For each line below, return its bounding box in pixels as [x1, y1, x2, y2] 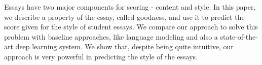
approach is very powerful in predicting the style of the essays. [4, 51, 198, 61]
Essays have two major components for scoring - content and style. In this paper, [4, 2, 256, 12]
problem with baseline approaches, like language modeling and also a [4, 31, 218, 42]
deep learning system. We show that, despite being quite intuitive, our [15, 41, 234, 52]
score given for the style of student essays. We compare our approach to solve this [4, 21, 258, 32]
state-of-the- [220, 31, 258, 42]
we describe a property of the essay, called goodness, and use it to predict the [4, 11, 245, 22]
